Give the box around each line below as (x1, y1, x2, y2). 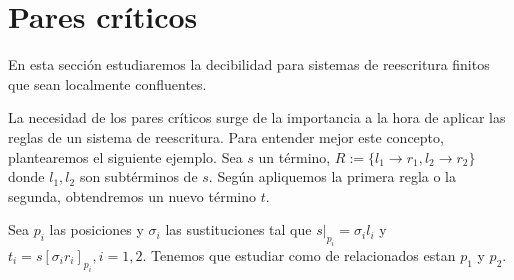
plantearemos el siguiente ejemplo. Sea (8, 146, 243, 167)
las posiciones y (49, 219, 144, 240)
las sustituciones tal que (165, 219, 312, 240)
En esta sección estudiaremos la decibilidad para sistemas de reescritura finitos (8, 54, 490, 75)
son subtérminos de (79, 166, 198, 187)
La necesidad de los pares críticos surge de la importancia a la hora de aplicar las (8, 107, 506, 128)
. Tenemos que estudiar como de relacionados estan (142, 245, 456, 266)
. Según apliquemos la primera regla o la (208, 166, 456, 187)
